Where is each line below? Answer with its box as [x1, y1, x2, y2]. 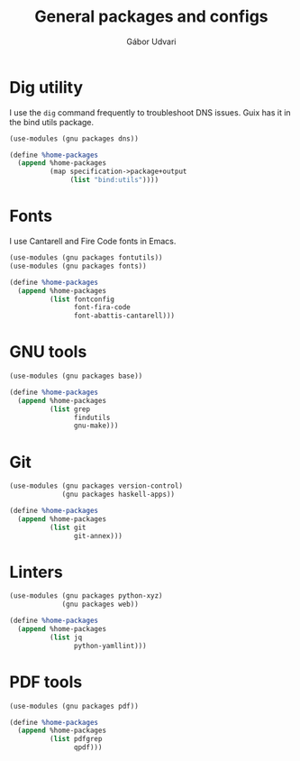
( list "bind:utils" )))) [69, 176, 159, 185]
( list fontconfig [49, 295, 115, 304]
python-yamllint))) [73, 641, 147, 650]
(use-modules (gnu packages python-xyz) [9, 591, 164, 601]
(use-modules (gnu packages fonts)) [9, 261, 147, 270]
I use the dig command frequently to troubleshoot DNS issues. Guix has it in [9, 106, 291, 118]
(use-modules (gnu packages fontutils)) [9, 253, 164, 262]
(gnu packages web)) [61, 600, 140, 610]
